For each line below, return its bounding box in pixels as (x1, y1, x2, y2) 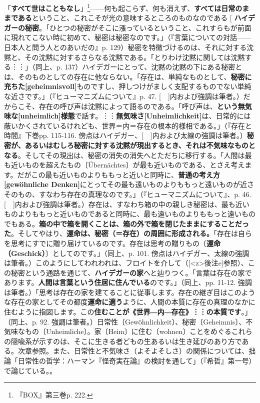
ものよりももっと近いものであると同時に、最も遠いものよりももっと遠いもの (4, 208, 255, 219)
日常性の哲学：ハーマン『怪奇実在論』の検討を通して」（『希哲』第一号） (17, 355, 256, 366)
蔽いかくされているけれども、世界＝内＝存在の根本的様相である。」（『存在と (4, 120, 252, 130)
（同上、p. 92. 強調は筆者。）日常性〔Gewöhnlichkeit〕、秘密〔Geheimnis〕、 (4, 316, 246, 326)
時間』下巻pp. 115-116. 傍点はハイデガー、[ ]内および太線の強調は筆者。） (4, 130, 247, 140)
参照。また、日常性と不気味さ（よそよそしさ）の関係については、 (31, 345, 249, 356)
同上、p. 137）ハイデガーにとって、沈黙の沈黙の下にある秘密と (35, 61, 242, 72)
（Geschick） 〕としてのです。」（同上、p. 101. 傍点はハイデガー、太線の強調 (4, 247, 249, 258)
